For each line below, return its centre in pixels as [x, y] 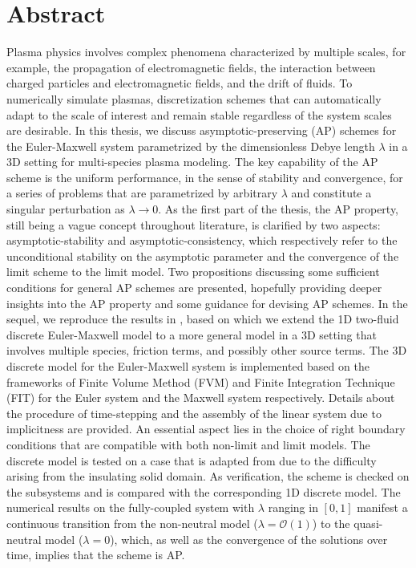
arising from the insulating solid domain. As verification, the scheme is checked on [208, 476]
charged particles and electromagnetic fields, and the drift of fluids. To [180, 83]
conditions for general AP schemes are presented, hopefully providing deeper [194, 288]
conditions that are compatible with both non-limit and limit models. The [188, 444]
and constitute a [331, 193]
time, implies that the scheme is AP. [96, 555]
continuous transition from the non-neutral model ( [132, 523]
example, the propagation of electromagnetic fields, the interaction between [191, 67]
